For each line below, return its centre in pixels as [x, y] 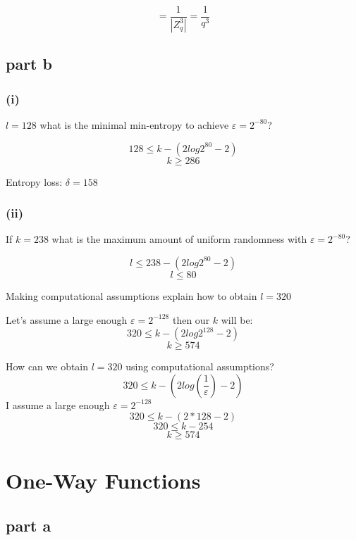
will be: [237, 319]
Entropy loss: [34, 181]
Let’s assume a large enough [67, 319]
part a [29, 526]
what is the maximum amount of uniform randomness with [179, 239]
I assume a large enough [58, 404]
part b [29, 64]
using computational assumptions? [200, 366]
